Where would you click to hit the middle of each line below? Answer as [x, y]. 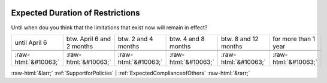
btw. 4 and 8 [187, 39]
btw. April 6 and [88, 39]
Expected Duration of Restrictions [75, 13]
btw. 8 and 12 [240, 39]
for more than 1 [294, 39]
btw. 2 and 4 [135, 39]
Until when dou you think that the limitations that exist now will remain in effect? [109, 27]
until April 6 [31, 42]
